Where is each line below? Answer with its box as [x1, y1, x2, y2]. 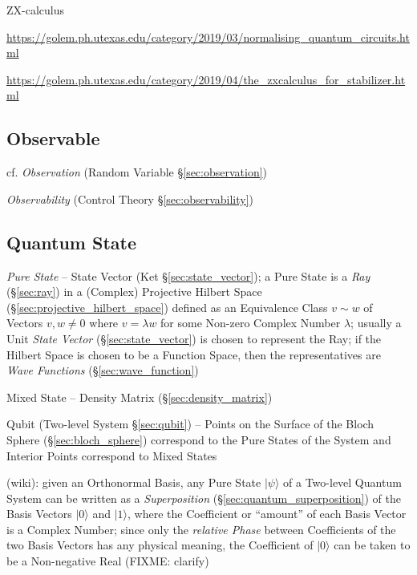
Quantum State [6, 229, 137, 254]
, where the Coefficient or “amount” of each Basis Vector [128, 505, 407, 522]
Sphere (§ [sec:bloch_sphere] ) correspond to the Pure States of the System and [6, 431, 391, 447]
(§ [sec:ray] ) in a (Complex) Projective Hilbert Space [6, 283, 262, 300]
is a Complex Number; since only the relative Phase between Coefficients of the [6, 520, 396, 537]
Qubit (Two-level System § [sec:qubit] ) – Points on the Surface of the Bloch [6, 415, 374, 432]
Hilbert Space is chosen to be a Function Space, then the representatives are [6, 346, 381, 362]
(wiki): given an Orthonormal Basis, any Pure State [6, 474, 261, 491]
